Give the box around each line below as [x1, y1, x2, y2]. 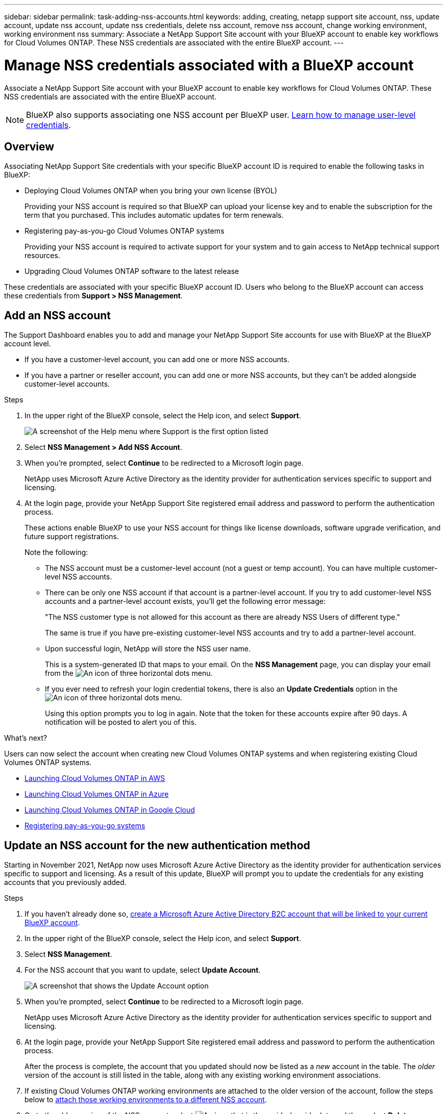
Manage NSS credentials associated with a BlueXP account [4, 56, 414, 74]
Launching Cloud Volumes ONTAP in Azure [24, 790, 169, 799]
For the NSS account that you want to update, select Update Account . [24, 966, 261, 975]
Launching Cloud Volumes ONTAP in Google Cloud [24, 805, 195, 815]
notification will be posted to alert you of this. [45, 718, 197, 727]
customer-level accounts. [24, 379, 110, 389]
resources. [24, 251, 60, 260]
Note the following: [24, 548, 88, 557]
